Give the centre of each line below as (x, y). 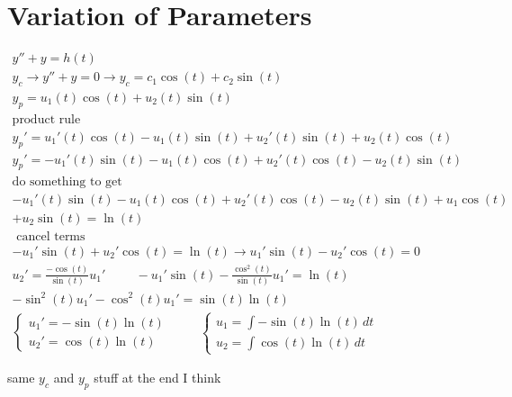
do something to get (67, 181)
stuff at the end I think (157, 378)
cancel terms (51, 236)
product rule (46, 119)
